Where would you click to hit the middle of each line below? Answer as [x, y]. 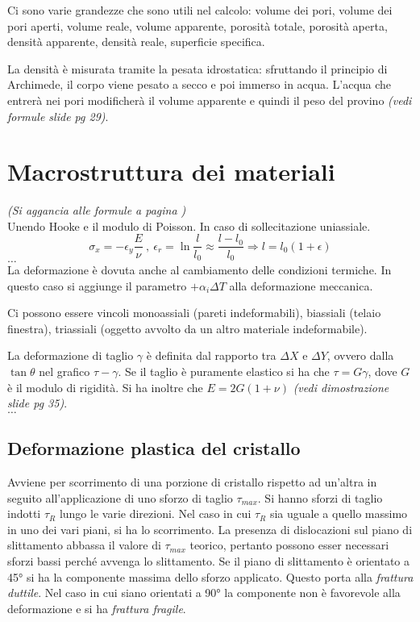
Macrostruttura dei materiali [171, 171]
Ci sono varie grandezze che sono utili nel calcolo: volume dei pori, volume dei [200, 10]
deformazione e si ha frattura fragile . [97, 608]
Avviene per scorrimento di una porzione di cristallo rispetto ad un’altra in [192, 481]
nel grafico [64, 371]
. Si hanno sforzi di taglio [320, 497]
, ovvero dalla [360, 355]
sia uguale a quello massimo [339, 513]
